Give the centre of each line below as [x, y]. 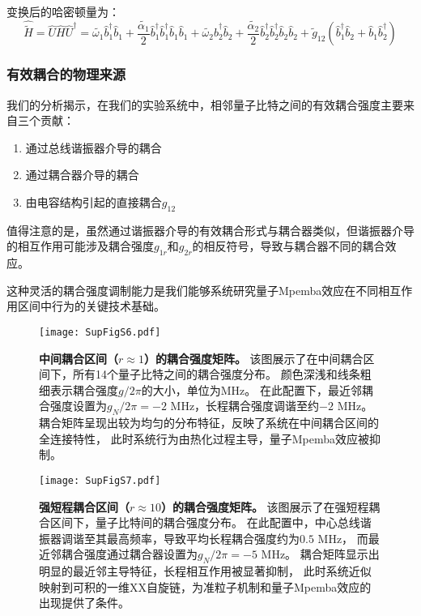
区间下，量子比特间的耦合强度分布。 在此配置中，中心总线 [205, 522]
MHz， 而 [343, 538]
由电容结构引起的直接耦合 [94, 201]
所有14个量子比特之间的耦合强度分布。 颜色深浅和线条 [216, 374]
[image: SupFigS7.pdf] [100, 480]
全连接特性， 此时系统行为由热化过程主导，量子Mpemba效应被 [204, 438]
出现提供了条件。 [84, 603]
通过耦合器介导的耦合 [82, 175]
